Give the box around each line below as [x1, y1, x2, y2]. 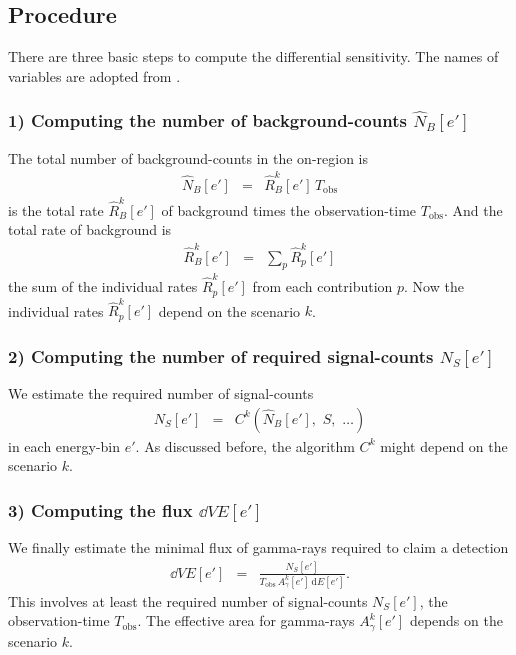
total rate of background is [8, 219, 172, 240]
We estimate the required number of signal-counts [8, 382, 314, 403]
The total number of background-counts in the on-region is [8, 147, 369, 168]
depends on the [409, 610, 503, 631]
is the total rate [8, 199, 104, 220]
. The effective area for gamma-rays [137, 610, 355, 631]
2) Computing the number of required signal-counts [8, 343, 434, 368]
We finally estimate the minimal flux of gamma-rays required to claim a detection [8, 537, 509, 557]
